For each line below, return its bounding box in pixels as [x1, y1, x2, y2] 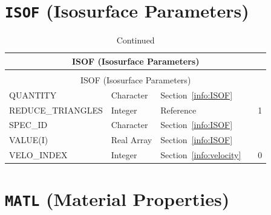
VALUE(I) [9, 133, 48, 146]
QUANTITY [9, 88, 57, 101]
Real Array [111, 133, 152, 146]
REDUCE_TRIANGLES [9, 103, 103, 116]
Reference [160, 103, 197, 116]
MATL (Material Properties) [5, 187, 230, 211]
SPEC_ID [9, 118, 48, 131]
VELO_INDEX [9, 149, 68, 161]
